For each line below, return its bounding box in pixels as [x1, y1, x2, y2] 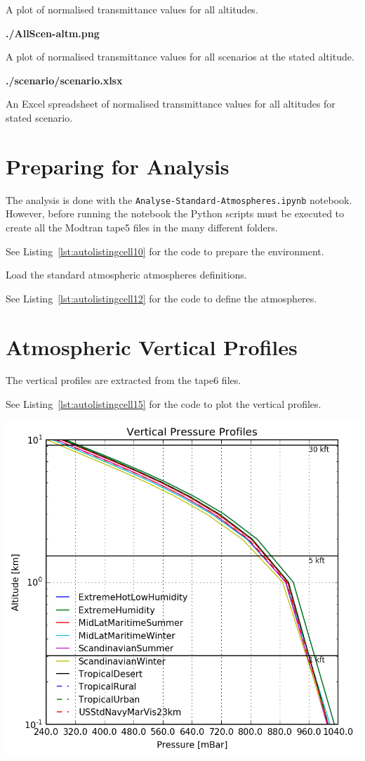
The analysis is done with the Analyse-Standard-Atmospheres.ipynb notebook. [6, 192, 352, 207]
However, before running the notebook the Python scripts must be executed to [6, 206, 345, 221]
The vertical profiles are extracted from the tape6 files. [6, 373, 241, 388]
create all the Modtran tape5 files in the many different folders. [6, 219, 278, 234]
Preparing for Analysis [6, 151, 230, 180]
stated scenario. [6, 110, 73, 124]
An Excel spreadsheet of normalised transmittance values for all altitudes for [6, 96, 336, 111]
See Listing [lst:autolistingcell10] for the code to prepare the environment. [6, 243, 324, 258]
